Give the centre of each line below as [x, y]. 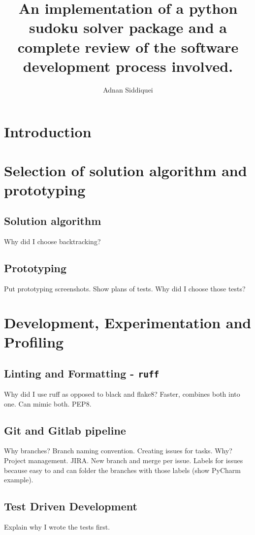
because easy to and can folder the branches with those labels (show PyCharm [123, 470]
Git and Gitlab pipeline [65, 430]
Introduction [48, 132]
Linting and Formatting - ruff [82, 373]
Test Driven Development [71, 506]
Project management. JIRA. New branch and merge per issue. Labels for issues [124, 460]
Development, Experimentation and [128, 322]
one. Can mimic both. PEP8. [48, 403]
